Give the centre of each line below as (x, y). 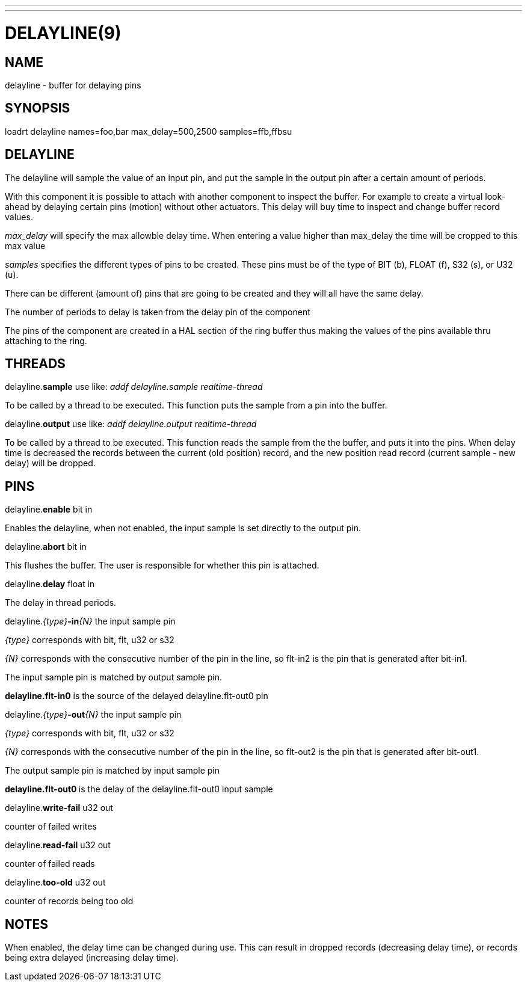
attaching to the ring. (46, 340)
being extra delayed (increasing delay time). (92, 958)
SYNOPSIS (38, 108)
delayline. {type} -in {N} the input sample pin (90, 621)
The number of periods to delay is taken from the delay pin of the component (158, 312)
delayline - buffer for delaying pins (73, 85)
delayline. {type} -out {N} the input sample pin (93, 715)
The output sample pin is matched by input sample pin (112, 771)
